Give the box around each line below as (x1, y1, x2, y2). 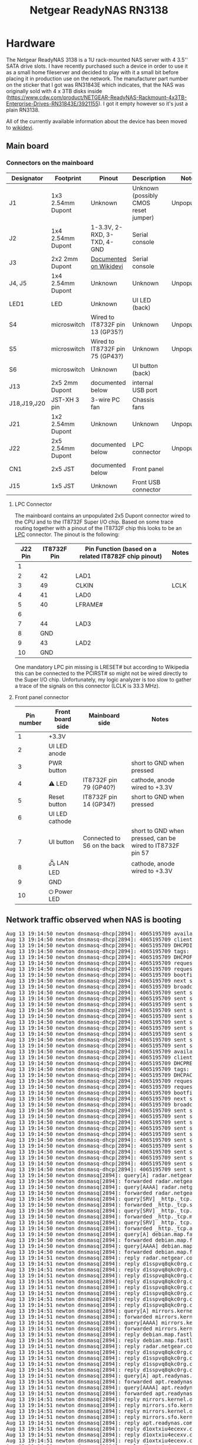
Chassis (132, 396, 154, 404)
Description (132, 174, 166, 182)
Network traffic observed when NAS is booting (6, 915, 181, 925)
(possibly (132, 191, 158, 199)
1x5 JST (51, 482, 75, 490)
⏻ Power (48, 887, 72, 896)
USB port (132, 386, 158, 394)
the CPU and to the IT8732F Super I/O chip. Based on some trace (14, 518, 174, 525)
